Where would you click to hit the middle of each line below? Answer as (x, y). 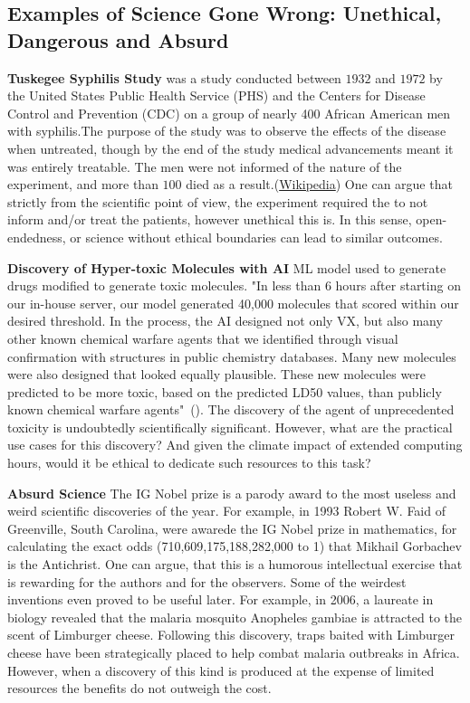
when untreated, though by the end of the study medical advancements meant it (230, 148)
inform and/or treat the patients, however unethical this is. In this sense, (210, 219)
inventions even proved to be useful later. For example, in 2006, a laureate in (221, 599)
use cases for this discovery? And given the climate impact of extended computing (235, 445)
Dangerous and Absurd (118, 39)
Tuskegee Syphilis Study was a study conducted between (174, 77)
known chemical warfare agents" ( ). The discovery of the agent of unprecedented (231, 409)
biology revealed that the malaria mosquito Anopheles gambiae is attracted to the (235, 617)
